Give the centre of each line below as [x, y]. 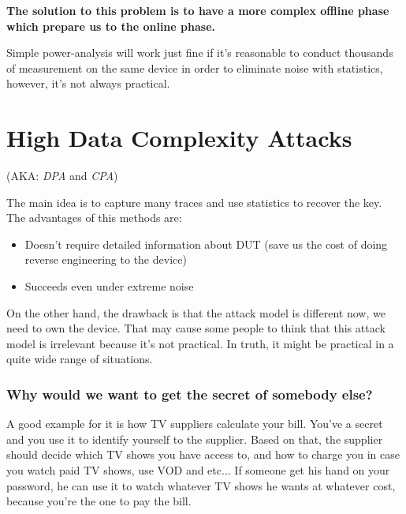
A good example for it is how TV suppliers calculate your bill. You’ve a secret [195, 424]
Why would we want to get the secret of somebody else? [190, 394]
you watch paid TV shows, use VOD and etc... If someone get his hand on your [198, 470]
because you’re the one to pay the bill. [99, 501]
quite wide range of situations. [80, 359]
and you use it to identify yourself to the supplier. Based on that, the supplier [195, 439]
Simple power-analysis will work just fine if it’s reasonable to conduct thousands [200, 53]
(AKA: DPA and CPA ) [62, 176]
